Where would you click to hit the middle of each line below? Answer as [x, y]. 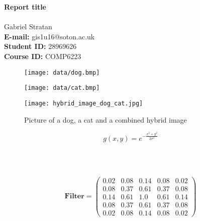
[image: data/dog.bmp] [62, 72]
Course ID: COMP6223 [43, 56]
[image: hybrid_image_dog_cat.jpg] [84, 103]
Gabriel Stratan [28, 26]
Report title [25, 7]
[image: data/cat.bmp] [62, 88]
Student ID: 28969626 [40, 46]
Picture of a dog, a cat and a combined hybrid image [106, 119]
